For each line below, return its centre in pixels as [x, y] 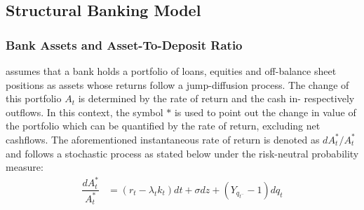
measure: [25, 167]
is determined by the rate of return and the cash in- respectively [216, 98]
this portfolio [34, 98]
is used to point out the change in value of [265, 112]
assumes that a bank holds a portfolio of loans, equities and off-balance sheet [171, 71]
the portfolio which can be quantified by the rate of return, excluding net [163, 126]
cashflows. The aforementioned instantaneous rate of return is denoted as [163, 139]
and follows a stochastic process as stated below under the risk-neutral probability [182, 153]
